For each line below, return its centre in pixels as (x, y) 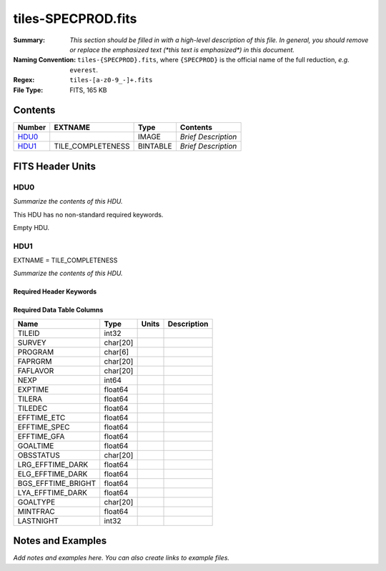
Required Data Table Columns (58, 310)
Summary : (29, 40)
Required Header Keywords (55, 292)
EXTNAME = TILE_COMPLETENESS (65, 260)
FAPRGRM (35, 361)
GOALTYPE (36, 502)
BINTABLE (155, 147)
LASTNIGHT (38, 520)
